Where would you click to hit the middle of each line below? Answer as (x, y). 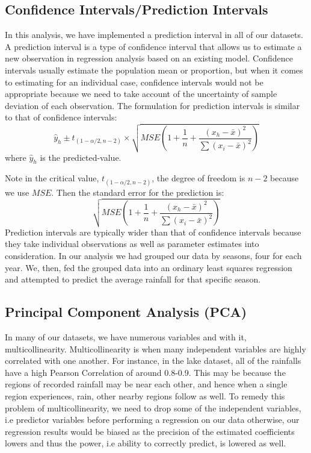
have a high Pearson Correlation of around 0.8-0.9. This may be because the (145, 372)
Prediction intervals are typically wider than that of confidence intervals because (153, 232)
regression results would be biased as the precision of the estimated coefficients (150, 431)
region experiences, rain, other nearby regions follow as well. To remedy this (145, 396)
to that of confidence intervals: (61, 117)
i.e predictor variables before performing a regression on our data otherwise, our (152, 420)
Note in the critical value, (52, 178)
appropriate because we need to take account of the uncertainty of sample (141, 94)
